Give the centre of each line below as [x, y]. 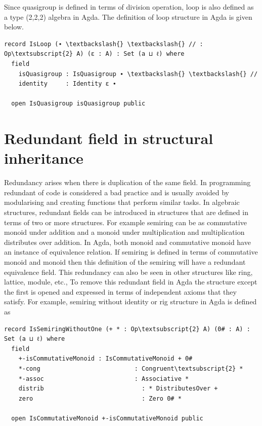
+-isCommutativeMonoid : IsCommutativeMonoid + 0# [105, 359]
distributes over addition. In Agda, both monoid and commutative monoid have [127, 242]
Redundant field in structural [109, 138]
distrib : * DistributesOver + [118, 389]
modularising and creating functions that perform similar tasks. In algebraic [122, 202]
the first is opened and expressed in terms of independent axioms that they [120, 291]
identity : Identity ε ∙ [67, 84]
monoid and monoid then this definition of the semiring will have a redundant [125, 262]
